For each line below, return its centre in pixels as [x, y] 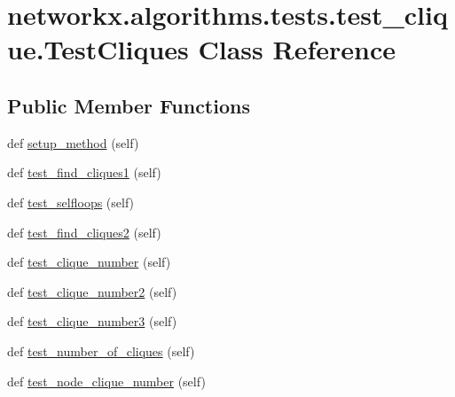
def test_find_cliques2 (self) [84, 232]
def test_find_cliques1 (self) [84, 172]
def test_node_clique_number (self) [106, 381]
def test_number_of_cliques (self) [101, 350]
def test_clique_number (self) [89, 262]
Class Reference [297, 49]
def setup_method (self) [73, 142]
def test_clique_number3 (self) [92, 321]
